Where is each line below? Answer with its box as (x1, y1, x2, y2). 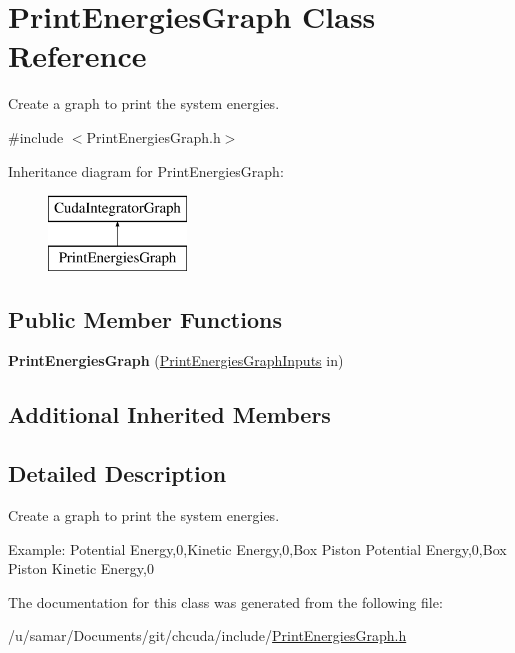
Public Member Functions (8, 303, 282, 334)
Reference (8, 35, 147, 76)
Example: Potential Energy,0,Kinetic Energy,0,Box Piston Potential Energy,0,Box (8, 538, 507, 559)
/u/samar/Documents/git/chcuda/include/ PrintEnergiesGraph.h (8, 625, 407, 646)
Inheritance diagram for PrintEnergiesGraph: (8, 160, 284, 181)
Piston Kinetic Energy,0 (8, 558, 154, 579)
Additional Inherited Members (8, 399, 331, 430)
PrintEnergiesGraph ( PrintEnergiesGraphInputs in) (8, 350, 344, 371)
